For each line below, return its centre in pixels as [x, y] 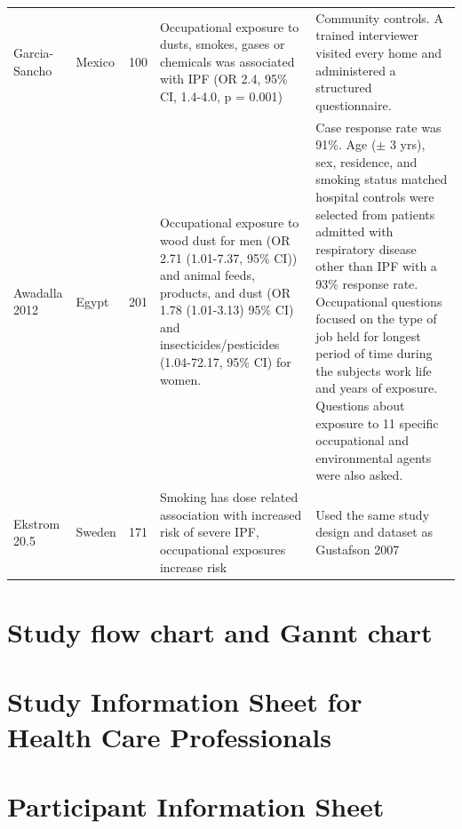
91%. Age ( [346, 144]
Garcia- [34, 52]
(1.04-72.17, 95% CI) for [225, 362]
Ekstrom [37, 523]
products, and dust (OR [225, 292]
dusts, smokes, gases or [222, 44]
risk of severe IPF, [209, 532]
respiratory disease [366, 248]
